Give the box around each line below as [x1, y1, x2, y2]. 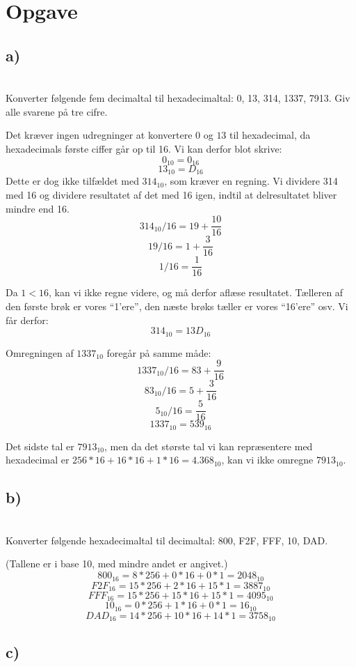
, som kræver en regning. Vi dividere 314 [164, 174, 338, 188]
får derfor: [6, 312, 49, 327]
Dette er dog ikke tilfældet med [6, 174, 139, 188]
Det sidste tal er [6, 438, 74, 453]
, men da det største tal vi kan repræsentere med [104, 438, 313, 453]
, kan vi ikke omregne [221, 452, 314, 467]
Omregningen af [6, 345, 74, 360]
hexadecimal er [6, 452, 70, 467]
